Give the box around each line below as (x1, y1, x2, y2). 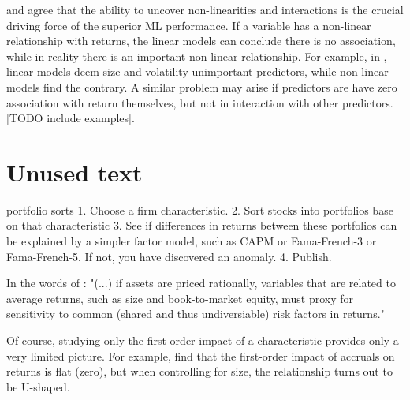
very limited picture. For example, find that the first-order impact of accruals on (6, 347, 395, 364)
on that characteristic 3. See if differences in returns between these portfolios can (6, 217, 397, 234)
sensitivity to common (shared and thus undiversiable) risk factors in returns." (6, 305, 385, 322)
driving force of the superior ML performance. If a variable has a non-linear (6, 17, 371, 33)
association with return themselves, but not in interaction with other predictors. (6, 94, 393, 110)
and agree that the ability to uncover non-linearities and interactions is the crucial (6, 2, 404, 17)
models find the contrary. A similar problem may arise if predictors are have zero (6, 78, 397, 95)
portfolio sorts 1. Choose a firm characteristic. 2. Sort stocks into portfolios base (6, 201, 393, 218)
